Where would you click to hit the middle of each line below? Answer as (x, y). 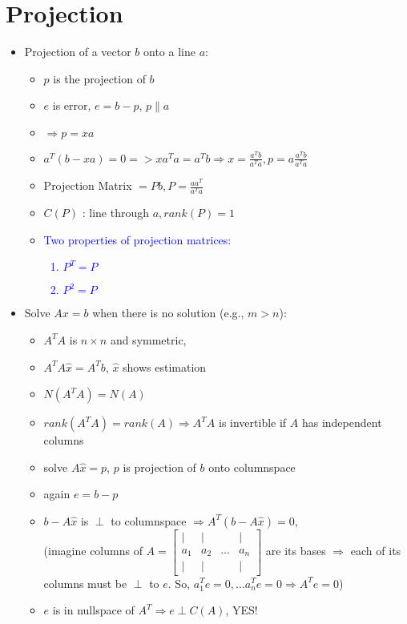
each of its (376, 551)
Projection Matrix (88, 185)
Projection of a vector (78, 52)
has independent (342, 423)
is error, (72, 105)
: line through (116, 213)
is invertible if (252, 423)
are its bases (296, 551)
